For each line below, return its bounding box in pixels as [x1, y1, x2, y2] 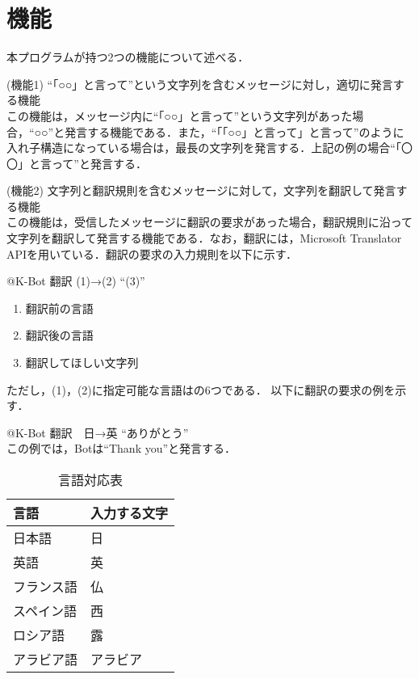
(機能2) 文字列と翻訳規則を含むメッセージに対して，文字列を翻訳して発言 [6, 182, 396, 199]
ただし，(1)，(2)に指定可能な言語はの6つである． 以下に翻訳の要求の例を [6, 381, 396, 398]
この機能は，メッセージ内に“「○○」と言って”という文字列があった [6, 107, 353, 124]
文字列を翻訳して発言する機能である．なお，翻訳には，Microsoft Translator [6, 230, 402, 247]
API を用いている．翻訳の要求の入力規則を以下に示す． [6, 245, 298, 262]
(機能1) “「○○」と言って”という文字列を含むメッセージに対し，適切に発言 [6, 75, 393, 92]
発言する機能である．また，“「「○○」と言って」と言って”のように [65, 123, 404, 140]
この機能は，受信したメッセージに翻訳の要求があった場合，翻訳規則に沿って [6, 213, 413, 230]
